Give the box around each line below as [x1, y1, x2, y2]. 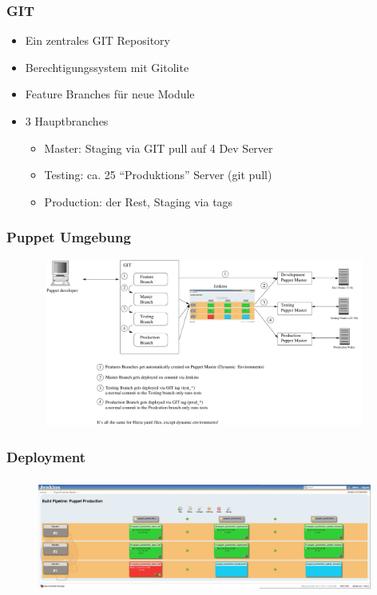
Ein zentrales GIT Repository [25, 32, 170, 49]
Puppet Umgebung [6, 227, 131, 247]
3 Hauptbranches [25, 113, 109, 129]
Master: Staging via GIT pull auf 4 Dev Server [44, 139, 273, 156]
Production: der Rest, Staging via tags [44, 193, 233, 210]
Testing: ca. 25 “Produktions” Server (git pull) [44, 166, 272, 183]
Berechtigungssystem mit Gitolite [25, 58, 189, 75]
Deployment [6, 446, 86, 466]
